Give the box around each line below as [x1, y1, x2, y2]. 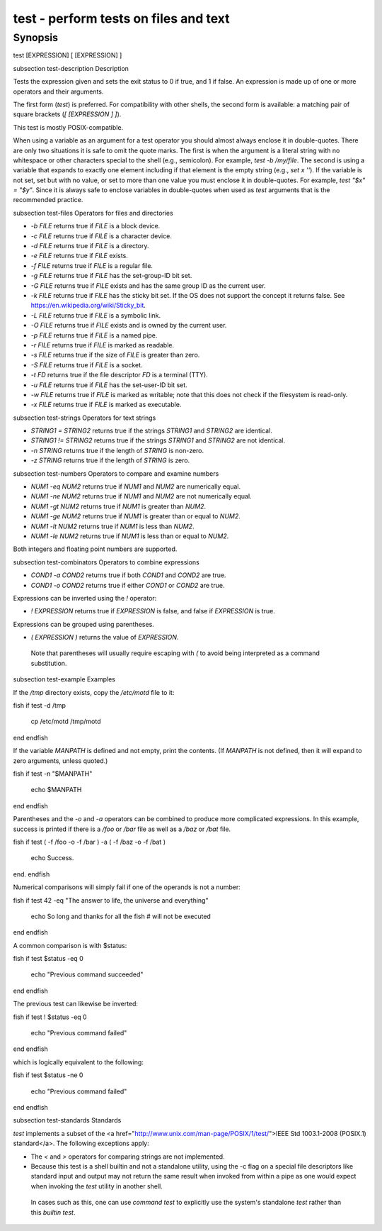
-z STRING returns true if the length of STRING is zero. [30, 456, 190, 464]
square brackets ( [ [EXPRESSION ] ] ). [13, 110, 122, 118]
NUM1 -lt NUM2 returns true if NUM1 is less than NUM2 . [30, 522, 195, 530]
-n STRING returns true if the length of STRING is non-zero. [30, 446, 204, 455]
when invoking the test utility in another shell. [30, 1181, 163, 1191]
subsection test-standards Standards [13, 1116, 122, 1125]
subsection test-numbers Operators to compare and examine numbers [13, 469, 219, 478]
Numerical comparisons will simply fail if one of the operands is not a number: [13, 883, 241, 891]
